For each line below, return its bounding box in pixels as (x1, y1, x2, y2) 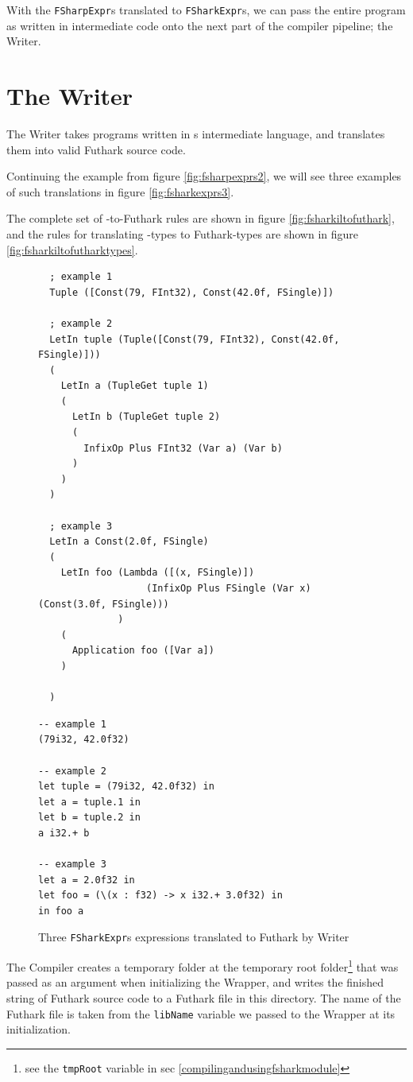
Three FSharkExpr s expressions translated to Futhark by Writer (38, 929, 349, 945)
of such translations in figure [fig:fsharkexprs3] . (6, 183, 234, 200)
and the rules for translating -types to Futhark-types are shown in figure (6, 225, 359, 242)
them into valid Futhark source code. (6, 141, 186, 157)
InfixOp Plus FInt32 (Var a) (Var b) (83, 442, 283, 454)
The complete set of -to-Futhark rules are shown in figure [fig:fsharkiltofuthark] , (6, 210, 395, 227)
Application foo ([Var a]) (71, 645, 214, 657)
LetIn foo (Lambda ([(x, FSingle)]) (60, 567, 255, 579)
